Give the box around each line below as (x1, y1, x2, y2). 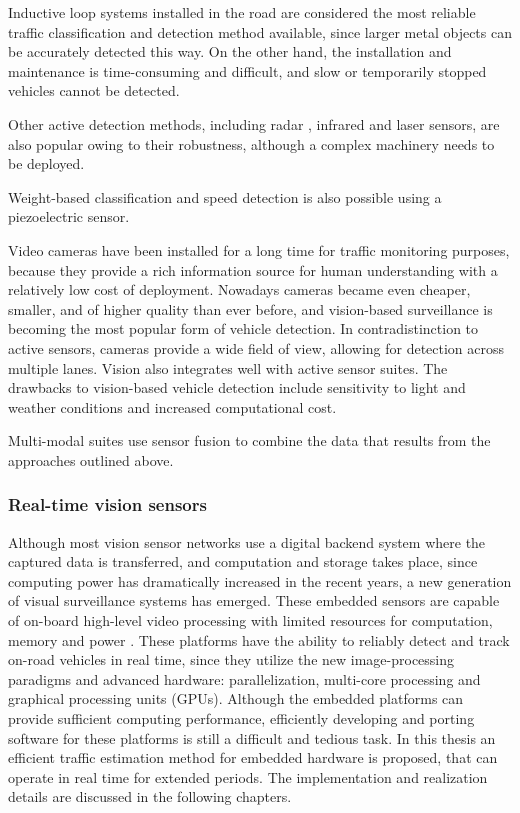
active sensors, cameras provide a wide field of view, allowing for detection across (8, 337, 505, 358)
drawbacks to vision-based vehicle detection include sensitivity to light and (8, 377, 466, 398)
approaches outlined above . (8, 449, 174, 470)
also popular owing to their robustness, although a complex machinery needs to (8, 133, 495, 154)
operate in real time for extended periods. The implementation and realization (8, 766, 488, 787)
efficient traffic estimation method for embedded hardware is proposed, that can (8, 747, 498, 768)
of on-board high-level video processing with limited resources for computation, (8, 610, 493, 631)
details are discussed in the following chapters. (8, 786, 292, 807)
